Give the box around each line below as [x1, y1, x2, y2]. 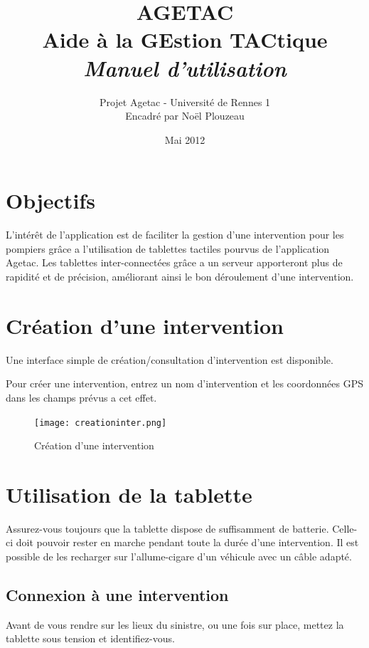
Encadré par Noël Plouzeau [125, 108, 245, 123]
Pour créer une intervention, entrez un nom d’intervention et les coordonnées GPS [6, 376, 363, 391]
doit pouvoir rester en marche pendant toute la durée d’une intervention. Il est [16, 535, 359, 550]
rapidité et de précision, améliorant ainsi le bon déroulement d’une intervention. [6, 269, 354, 283]
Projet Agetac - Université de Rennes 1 [99, 94, 271, 109]
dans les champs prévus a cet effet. [6, 390, 157, 404]
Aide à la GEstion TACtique [42, 25, 328, 54]
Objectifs [6, 186, 95, 215]
